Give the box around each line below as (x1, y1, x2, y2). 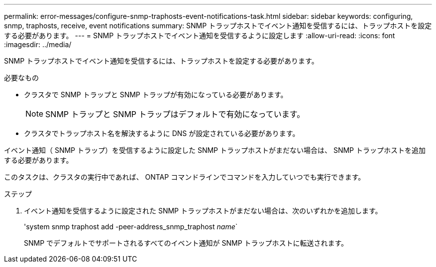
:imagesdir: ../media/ (4, 40, 72, 49)
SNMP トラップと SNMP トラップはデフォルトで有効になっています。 (45, 109, 305, 119)
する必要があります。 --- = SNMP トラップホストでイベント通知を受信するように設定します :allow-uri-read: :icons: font (4, 31, 395, 40)
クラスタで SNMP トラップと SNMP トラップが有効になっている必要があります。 (24, 90, 288, 99)
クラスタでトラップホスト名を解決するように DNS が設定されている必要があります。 (24, 129, 300, 137)
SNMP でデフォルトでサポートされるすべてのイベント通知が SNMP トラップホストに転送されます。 (24, 239, 348, 247)
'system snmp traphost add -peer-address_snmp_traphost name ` (24, 222, 238, 231)
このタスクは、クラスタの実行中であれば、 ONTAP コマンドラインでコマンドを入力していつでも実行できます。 (4, 173, 365, 181)
